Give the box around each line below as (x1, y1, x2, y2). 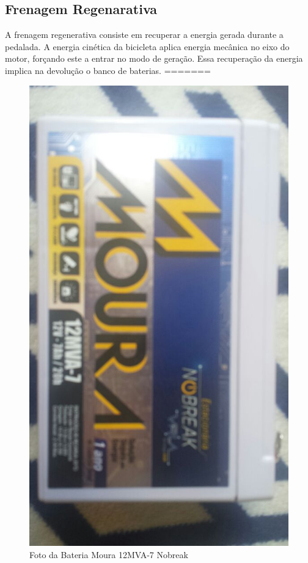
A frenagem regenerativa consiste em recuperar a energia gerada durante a (5, 28, 284, 41)
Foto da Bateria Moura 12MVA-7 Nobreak (29, 548, 188, 561)
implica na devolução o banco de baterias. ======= (5, 64, 211, 76)
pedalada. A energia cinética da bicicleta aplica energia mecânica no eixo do (5, 40, 290, 53)
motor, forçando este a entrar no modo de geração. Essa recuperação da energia (5, 52, 303, 65)
